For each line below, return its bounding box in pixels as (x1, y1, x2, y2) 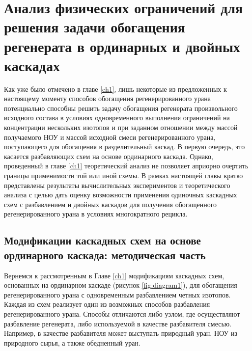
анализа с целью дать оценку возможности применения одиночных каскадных (4, 189, 237, 200)
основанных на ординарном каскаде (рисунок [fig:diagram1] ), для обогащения (4, 280, 237, 290)
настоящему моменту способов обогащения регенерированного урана (4, 93, 211, 104)
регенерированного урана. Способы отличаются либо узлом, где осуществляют (4, 308, 240, 319)
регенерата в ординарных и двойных (4, 36, 240, 56)
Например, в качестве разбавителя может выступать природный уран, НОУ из (4, 328, 237, 338)
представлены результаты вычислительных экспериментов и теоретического (4, 180, 230, 190)
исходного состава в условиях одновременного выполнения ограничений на (4, 112, 230, 123)
